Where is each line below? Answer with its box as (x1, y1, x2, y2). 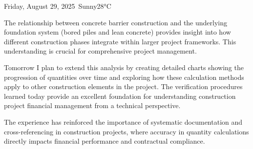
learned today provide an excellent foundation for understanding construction (4, 91, 236, 101)
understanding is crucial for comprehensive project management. (4, 46, 197, 56)
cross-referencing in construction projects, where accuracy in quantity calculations (4, 126, 249, 136)
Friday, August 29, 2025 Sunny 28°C (4, 1, 111, 11)
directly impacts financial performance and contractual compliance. (4, 136, 205, 146)
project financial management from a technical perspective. (4, 100, 181, 111)
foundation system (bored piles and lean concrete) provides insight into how (4, 27, 231, 37)
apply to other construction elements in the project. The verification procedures (4, 81, 243, 92)
